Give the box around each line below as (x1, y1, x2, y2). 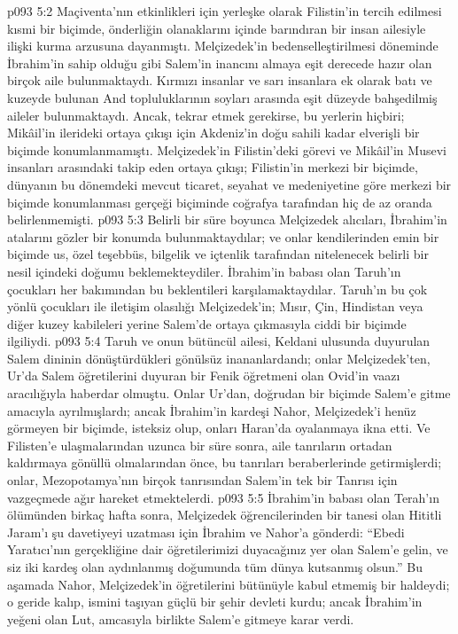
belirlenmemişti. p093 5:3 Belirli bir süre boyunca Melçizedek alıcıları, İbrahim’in (7, 210, 447, 229)
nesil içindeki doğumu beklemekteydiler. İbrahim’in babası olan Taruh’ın (7, 262, 401, 280)
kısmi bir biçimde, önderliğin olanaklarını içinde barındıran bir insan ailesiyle (7, 19, 426, 37)
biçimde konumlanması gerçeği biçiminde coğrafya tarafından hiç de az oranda (7, 192, 432, 211)
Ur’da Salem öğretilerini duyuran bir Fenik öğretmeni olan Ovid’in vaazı (7, 366, 400, 385)
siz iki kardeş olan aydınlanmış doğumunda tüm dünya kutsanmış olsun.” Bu (7, 558, 423, 575)
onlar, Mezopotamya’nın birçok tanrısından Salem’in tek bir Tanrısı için (7, 471, 398, 489)
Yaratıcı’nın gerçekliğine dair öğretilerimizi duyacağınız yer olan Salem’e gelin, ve (7, 540, 448, 559)
